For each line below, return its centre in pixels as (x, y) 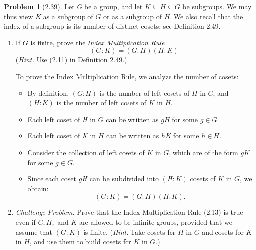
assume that (34, 231)
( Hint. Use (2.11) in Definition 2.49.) (71, 60)
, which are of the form (203, 152)
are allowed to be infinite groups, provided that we (156, 222)
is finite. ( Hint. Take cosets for (129, 231)
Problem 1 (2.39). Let (39, 6)
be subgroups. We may (217, 6)
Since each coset (52, 179)
